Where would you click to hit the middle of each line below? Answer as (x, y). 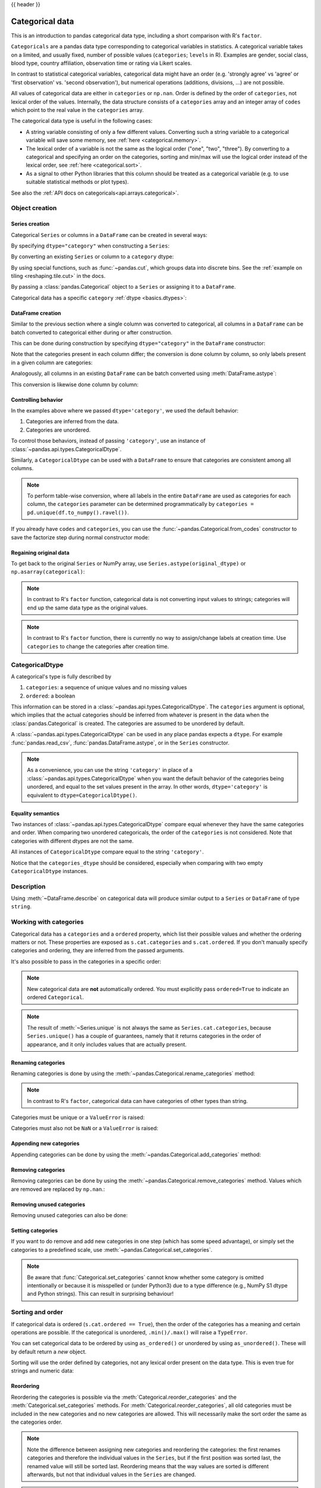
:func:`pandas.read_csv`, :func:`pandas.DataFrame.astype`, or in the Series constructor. (120, 743)
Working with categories (48, 922)
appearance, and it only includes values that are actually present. (107, 1044)
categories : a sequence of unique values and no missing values (106, 687)
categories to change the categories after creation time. (98, 646)
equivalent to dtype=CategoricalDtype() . (82, 795)
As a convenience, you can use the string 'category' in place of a (110, 770)
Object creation (34, 208)
